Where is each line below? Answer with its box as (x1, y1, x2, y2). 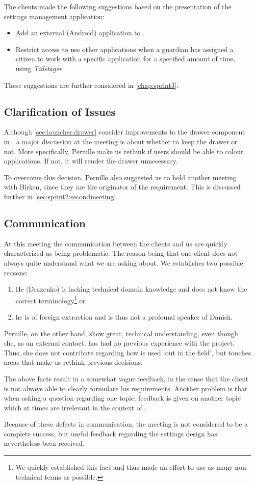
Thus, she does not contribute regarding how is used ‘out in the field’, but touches (4, 347, 251, 357)
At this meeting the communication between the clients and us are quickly (4, 238, 228, 248)
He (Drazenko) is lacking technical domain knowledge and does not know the (15, 284, 247, 294)
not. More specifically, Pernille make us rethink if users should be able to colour (4, 146, 244, 156)
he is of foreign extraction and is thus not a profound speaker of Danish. (15, 311, 233, 322)
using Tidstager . (15, 63, 64, 73)
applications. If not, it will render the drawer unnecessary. (4, 156, 178, 166)
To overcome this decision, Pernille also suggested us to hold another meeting (4, 172, 237, 182)
